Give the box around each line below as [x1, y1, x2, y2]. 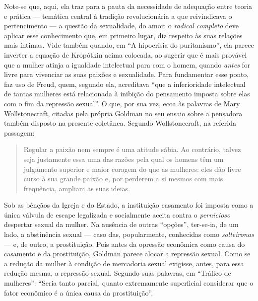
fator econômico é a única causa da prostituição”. [4, 287, 153, 298]
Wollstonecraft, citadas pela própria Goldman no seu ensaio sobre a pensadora [4, 108, 243, 118]
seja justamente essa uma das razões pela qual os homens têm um [23, 153, 224, 164]
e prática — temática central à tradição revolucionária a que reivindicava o [4, 10, 232, 21]
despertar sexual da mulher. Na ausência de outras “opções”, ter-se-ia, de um [4, 219, 239, 229]
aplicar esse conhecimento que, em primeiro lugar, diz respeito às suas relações [4, 30, 243, 40]
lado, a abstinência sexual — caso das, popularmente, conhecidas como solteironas [4, 229, 254, 239]
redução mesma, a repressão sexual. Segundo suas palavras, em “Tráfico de [4, 268, 231, 278]
